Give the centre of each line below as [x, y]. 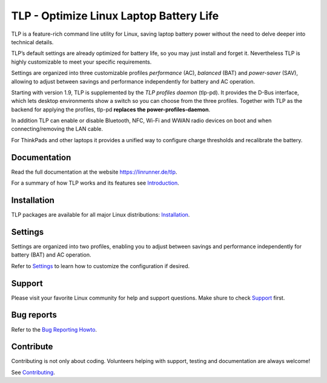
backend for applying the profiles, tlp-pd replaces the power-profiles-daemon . [111, 110]
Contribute [32, 347]
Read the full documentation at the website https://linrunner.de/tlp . [94, 172]
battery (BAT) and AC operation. [51, 255]
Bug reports [34, 315]
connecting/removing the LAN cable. [57, 129]
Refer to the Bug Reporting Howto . [54, 329]
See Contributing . [33, 372]
